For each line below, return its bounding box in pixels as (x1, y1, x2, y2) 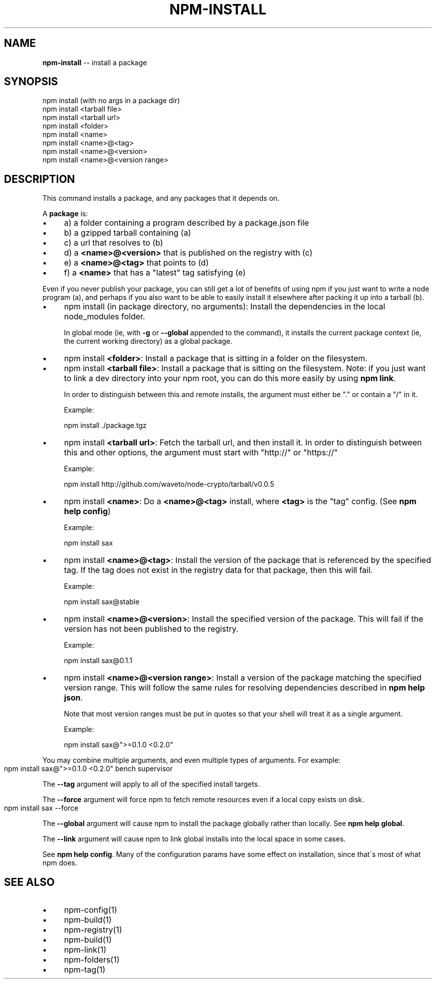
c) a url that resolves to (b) (64, 238, 163, 248)
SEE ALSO (4, 875, 55, 888)
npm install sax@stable (64, 597, 140, 606)
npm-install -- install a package (42, 58, 147, 67)
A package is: (42, 209, 88, 218)
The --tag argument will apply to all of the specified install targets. (42, 780, 260, 789)
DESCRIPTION (4, 172, 75, 185)
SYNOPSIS (4, 75, 58, 88)
